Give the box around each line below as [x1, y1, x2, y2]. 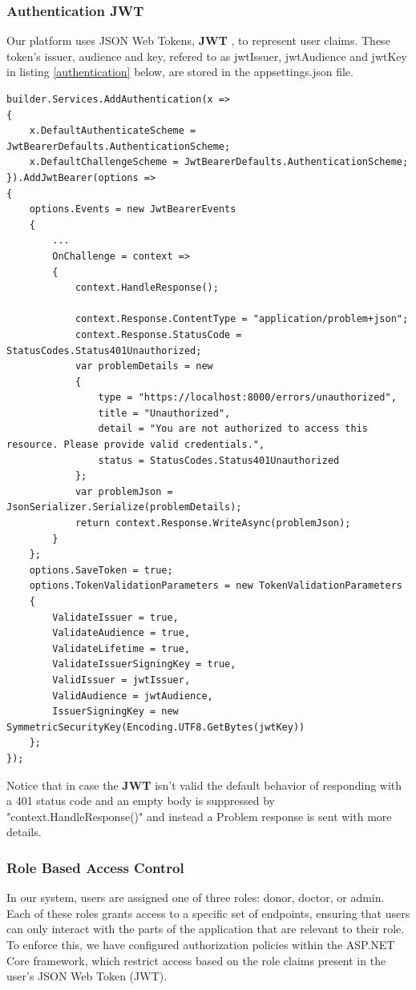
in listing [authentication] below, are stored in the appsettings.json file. [6, 63, 353, 80]
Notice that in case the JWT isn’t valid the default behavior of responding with [6, 776, 402, 793]
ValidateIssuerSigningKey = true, [52, 658, 236, 670]
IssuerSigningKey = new [52, 706, 179, 718]
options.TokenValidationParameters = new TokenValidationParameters [29, 580, 402, 592]
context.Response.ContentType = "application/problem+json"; [75, 313, 409, 325]
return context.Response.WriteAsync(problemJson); [75, 517, 351, 529]
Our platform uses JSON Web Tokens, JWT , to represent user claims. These [6, 32, 390, 49]
